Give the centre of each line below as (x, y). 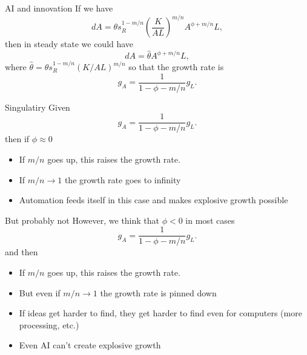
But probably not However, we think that (82, 220)
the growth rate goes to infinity (123, 179)
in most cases (210, 220)
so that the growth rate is (176, 67)
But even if (40, 292)
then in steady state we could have (69, 44)
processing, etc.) (49, 324)
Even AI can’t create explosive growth (90, 345)
